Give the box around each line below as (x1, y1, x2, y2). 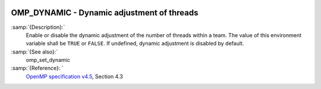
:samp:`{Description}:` (11, 24, 65, 31)
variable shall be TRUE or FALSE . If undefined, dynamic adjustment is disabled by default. (26, 40, 244, 47)
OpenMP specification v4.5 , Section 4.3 (26, 72, 123, 80)
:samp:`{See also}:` (11, 48, 58, 55)
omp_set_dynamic (26, 57, 71, 64)
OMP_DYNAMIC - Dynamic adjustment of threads (11, 8, 199, 18)
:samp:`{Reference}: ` (11, 65, 64, 72)
